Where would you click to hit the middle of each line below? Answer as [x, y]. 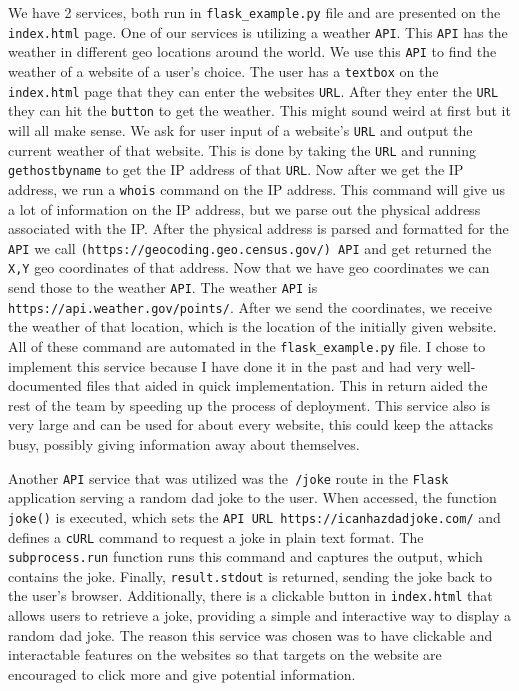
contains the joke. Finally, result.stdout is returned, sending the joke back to [250, 575]
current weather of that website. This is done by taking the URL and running [242, 149]
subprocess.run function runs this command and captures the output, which [245, 556]
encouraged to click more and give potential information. [182, 673]
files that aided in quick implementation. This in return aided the [287, 385]
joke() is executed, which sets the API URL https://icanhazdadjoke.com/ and [254, 516]
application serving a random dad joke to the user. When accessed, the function [252, 497]
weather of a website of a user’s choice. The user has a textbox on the [223, 70]
